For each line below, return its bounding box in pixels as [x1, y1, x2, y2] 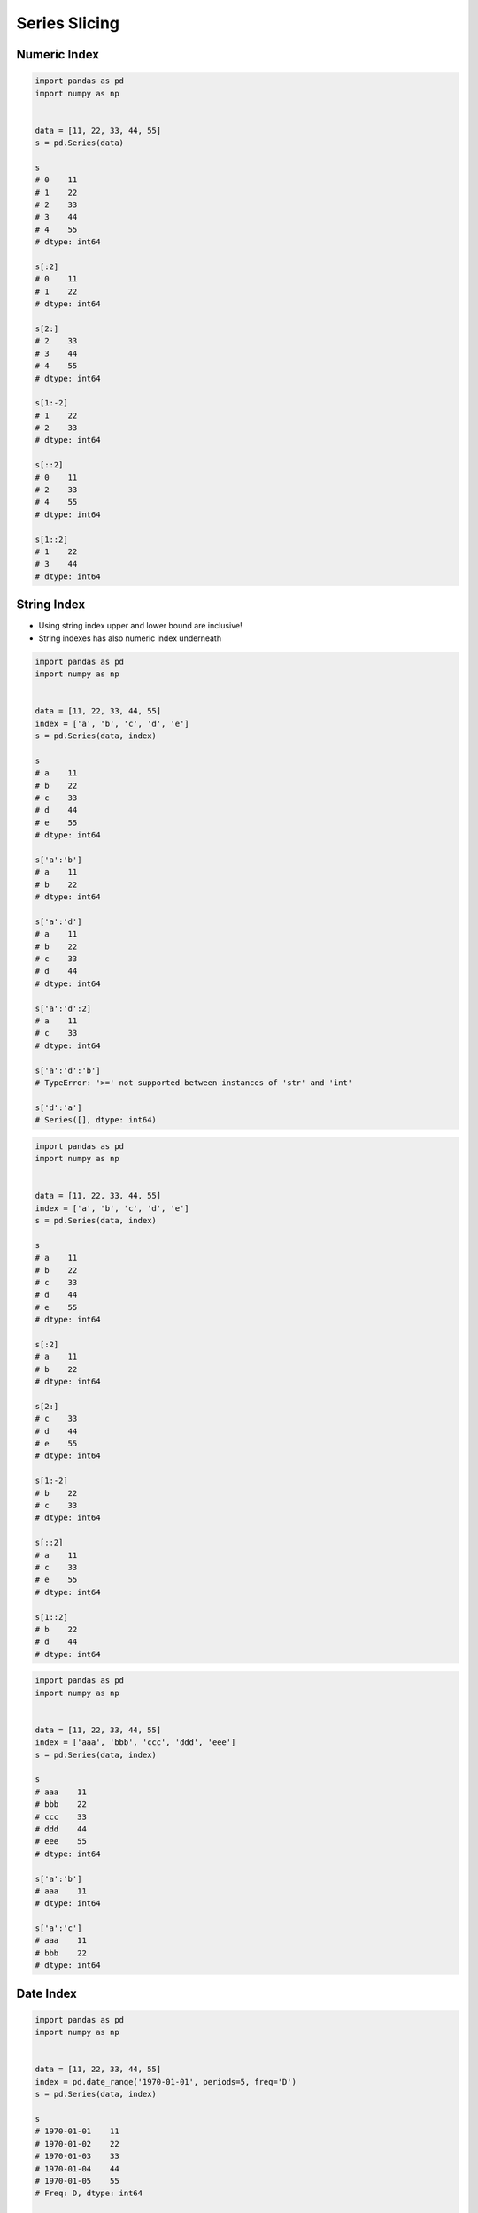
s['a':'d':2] [35, 1003, 92, 1014]
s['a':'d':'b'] [35, 1065, 101, 1076]
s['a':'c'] [35, 1924, 82, 1933]
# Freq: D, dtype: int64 [35, 2188, 143, 2199]
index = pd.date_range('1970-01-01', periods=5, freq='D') [35, 2077, 297, 2086]
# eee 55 [35, 1837, 88, 1847]
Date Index [16, 1986, 77, 2001]
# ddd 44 [35, 1824, 88, 1834]
